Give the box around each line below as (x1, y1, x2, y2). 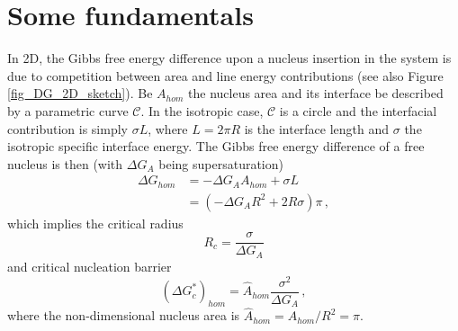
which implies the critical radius (7, 213, 184, 232)
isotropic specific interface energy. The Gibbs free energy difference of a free (7, 137, 425, 156)
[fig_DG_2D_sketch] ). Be (7, 84, 153, 103)
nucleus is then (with (7, 154, 123, 173)
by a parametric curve (7, 101, 129, 120)
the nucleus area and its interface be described (188, 84, 444, 103)
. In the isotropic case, (140, 101, 264, 120)
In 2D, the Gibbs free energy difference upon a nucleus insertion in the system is (7, 49, 452, 67)
